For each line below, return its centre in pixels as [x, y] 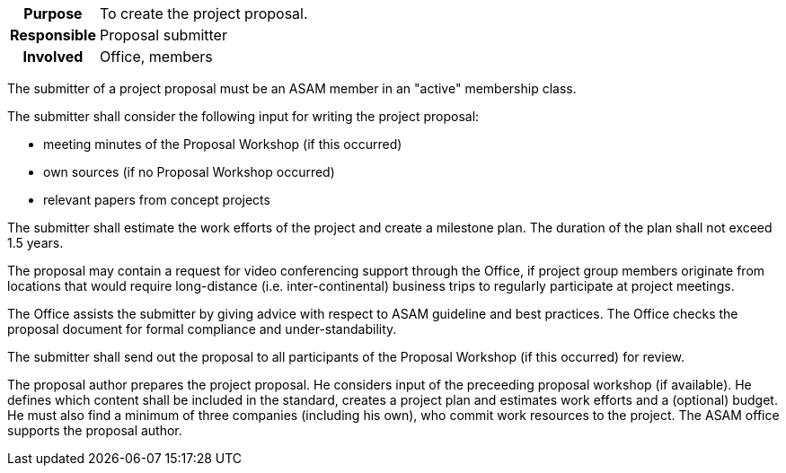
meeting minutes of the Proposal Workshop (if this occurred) [223, 144]
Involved [53, 57]
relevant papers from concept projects [157, 200]
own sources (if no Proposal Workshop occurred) [189, 172]
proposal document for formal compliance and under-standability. [202, 329]
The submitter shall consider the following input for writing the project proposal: [243, 116]
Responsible [53, 35]
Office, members [156, 57]
